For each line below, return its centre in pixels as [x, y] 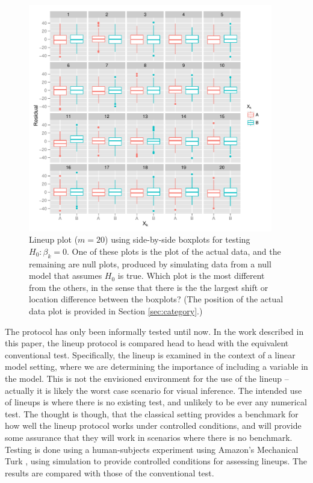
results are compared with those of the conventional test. [110, 472]
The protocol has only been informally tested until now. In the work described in [154, 331]
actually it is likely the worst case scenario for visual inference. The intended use [153, 390]
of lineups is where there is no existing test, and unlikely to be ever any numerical [156, 402]
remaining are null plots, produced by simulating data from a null [150, 263]
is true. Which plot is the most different [191, 276]
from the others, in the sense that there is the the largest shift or [149, 287]
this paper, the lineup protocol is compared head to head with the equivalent [147, 343]
